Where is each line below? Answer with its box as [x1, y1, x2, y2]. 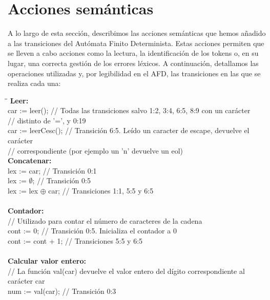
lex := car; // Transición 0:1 [8, 165, 97, 176]
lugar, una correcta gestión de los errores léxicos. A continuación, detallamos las [8, 57, 259, 68]
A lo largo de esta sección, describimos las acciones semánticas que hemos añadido [8, 28, 266, 38]
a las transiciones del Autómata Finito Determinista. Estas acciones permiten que [8, 37, 264, 48]
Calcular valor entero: [8, 255, 86, 266]
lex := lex [8, 185, 38, 196]
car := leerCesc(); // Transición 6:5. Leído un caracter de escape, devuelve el [8, 125, 250, 136]
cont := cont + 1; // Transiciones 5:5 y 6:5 [8, 235, 143, 246]
